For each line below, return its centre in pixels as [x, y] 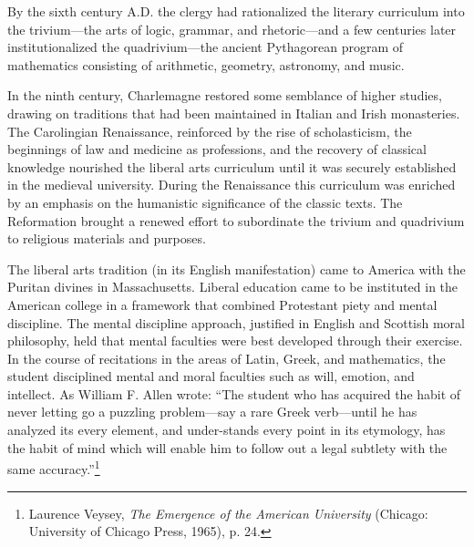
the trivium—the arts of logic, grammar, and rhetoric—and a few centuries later [232, 29]
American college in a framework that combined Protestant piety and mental [222, 304]
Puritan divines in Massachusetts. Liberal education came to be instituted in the [233, 287]
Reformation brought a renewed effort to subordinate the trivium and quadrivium [236, 220]
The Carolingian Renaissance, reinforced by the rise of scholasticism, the [210, 131]
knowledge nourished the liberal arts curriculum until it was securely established [232, 166]
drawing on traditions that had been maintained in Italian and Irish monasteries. [234, 113]
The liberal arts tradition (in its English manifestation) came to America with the [237, 268]
